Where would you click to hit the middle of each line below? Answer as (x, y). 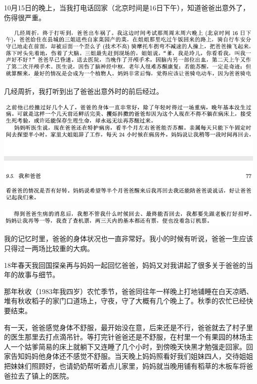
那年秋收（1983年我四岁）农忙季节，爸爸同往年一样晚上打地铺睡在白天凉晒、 (128, 291)
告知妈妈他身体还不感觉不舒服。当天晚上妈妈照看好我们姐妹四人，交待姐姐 (132, 356)
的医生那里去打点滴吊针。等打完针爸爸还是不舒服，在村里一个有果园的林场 (125, 337)
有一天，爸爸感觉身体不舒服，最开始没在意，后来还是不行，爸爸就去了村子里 (128, 327)
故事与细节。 (38, 275)
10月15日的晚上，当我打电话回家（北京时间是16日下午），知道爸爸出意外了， (127, 7)
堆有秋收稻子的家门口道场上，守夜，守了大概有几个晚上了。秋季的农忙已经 (125, 301)
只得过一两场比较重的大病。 (49, 248)
